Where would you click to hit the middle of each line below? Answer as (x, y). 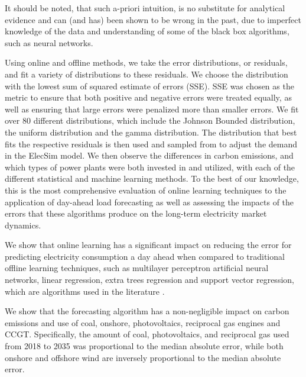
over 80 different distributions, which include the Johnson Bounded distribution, (150, 120)
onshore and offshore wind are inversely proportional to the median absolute (143, 357)
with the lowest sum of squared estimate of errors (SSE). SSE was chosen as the (149, 86)
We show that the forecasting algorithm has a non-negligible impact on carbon (147, 311)
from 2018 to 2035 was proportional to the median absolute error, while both (144, 346)
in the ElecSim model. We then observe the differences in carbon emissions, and (149, 155)
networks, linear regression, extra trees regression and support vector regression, (149, 280)
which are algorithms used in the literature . (85, 291)
